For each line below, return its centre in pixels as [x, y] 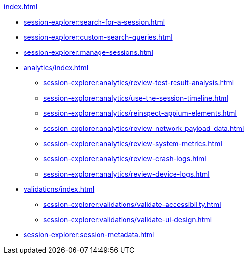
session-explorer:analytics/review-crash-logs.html [125, 159]
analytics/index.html [56, 67]
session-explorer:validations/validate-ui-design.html [128, 219]
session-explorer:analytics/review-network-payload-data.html [144, 128]
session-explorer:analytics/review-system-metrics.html [133, 143]
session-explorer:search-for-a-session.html [94, 22]
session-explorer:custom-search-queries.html [98, 37]
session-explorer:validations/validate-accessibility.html [132, 204]
